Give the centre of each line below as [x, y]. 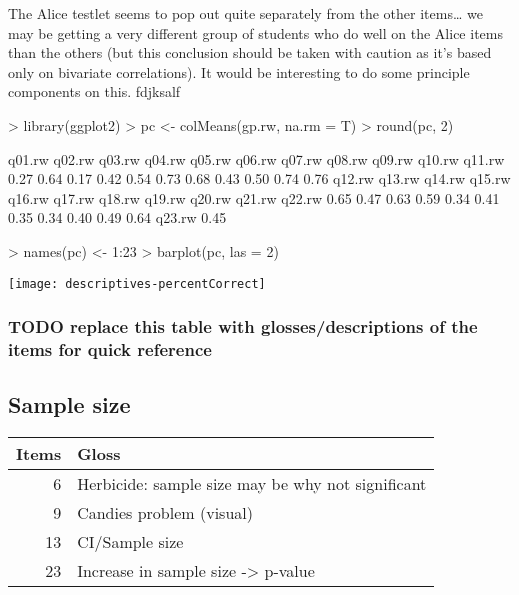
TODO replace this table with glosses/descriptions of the [243, 326]
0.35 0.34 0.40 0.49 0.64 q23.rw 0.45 [117, 217]
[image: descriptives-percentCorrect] [137, 283]
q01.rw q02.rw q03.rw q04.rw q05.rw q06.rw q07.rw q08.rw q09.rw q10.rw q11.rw [256, 158]
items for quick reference [110, 349]
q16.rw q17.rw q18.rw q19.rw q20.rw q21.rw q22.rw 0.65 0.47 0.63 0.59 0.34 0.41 [254, 197]
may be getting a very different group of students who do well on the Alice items [255, 32]
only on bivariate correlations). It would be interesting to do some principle [239, 71]
